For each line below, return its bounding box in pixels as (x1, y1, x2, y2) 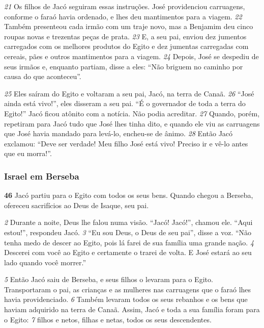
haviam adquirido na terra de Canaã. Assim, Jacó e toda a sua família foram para (4, 304, 260, 315)
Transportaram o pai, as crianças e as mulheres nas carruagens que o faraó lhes (4, 284, 251, 294)
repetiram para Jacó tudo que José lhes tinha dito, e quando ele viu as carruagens (4, 118, 260, 129)
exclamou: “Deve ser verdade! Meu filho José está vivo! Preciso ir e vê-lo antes (4, 138, 248, 148)
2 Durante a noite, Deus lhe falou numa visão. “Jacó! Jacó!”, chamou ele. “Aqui (4, 217, 253, 228)
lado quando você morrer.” (4, 257, 86, 267)
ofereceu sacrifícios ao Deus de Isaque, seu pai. (4, 199, 149, 210)
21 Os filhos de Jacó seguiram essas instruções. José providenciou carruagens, (4, 1, 245, 11)
